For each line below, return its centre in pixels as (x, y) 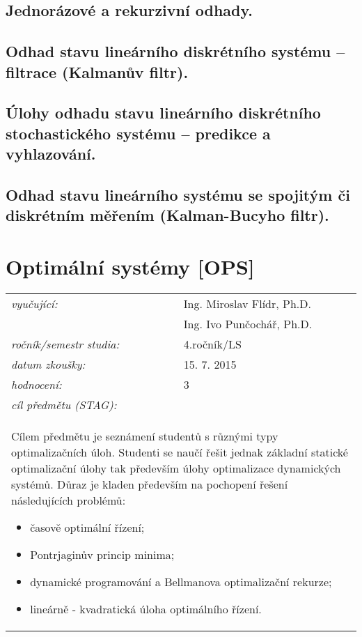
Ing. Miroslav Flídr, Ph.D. (247, 303)
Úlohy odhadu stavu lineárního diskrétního (163, 113)
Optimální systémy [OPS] (130, 266)
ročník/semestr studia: (65, 344)
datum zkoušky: (48, 364)
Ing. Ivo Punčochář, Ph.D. (248, 323)
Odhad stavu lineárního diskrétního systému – (175, 51)
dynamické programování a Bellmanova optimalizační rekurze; (181, 581)
